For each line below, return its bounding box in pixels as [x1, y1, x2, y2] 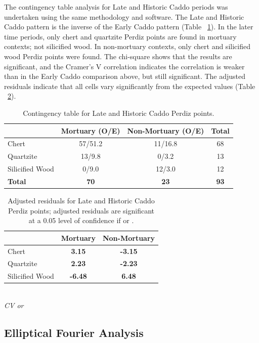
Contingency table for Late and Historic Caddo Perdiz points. [23, 107, 214, 118]
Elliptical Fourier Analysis [4, 324, 144, 340]
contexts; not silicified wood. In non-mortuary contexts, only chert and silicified [4, 41, 250, 52]
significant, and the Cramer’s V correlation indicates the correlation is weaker [4, 61, 245, 71]
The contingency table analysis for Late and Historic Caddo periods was [4, 2, 228, 12]
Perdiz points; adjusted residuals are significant [8, 205, 154, 216]
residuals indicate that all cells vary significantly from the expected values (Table [4, 80, 255, 91]
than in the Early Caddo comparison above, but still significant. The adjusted [4, 71, 246, 81]
